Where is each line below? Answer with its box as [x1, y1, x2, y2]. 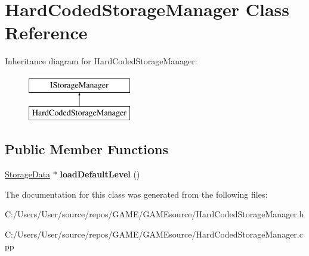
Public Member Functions [5, 140, 168, 158]
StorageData [5, 168, 51, 180]
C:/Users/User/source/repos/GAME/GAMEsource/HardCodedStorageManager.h [5, 208, 304, 220]
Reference [5, 20, 88, 45]
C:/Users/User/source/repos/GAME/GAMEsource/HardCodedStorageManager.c [5, 228, 303, 241]
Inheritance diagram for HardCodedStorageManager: [5, 55, 197, 67]
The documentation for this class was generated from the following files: [5, 188, 268, 200]
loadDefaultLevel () [60, 168, 140, 180]
